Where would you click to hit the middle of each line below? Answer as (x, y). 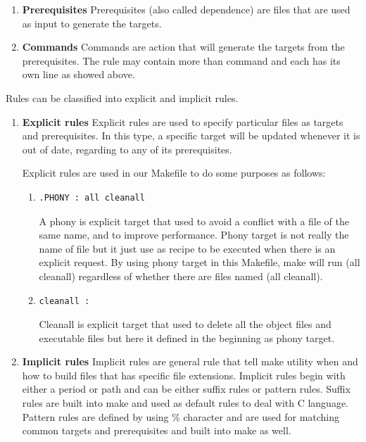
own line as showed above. (78, 74)
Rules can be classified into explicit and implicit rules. (122, 97)
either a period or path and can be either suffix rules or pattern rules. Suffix (186, 389)
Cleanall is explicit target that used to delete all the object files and (185, 324)
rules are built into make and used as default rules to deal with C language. (185, 403)
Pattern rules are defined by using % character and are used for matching (181, 416)
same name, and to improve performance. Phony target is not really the (194, 235)
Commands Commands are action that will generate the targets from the (183, 47)
